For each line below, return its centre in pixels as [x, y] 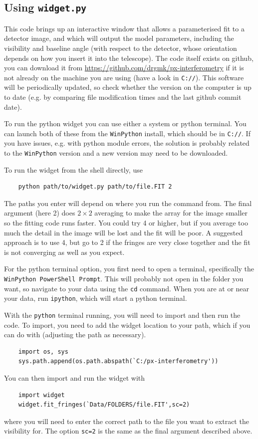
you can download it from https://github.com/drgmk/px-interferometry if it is [124, 68]
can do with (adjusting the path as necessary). [75, 334]
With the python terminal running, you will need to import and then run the [122, 315]
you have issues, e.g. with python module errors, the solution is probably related [127, 143]
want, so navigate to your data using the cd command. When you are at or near [127, 288]
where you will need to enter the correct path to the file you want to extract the [127, 421]
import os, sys [43, 351]
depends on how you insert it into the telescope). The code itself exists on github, [129, 58]
